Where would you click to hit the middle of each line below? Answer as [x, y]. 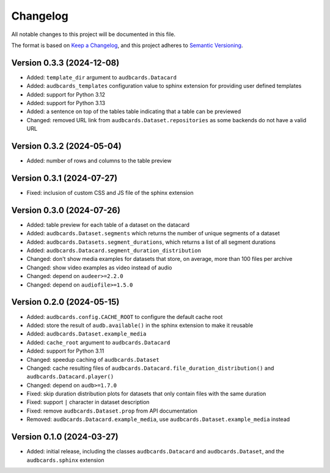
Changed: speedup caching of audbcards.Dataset [93, 359]
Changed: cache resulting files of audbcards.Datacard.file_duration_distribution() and [150, 368]
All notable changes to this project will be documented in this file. [94, 34]
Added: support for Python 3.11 [65, 351]
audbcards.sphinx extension [65, 460]
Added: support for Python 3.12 [66, 94]
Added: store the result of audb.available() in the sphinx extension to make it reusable [140, 325]
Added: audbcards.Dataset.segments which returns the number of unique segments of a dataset [153, 233]
